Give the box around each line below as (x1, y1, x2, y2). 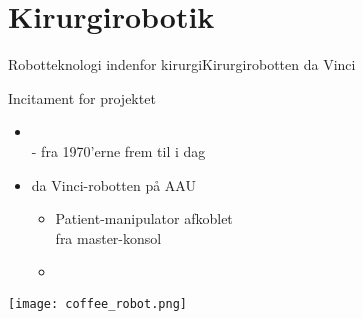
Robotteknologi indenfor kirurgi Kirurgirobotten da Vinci (8, 54, 356, 75)
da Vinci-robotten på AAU (31, 174, 196, 195)
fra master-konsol (55, 227, 162, 248)
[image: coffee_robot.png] (8, 296, 187, 311)
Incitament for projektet (8, 87, 156, 108)
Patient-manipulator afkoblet (55, 208, 233, 229)
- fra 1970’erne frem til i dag (31, 140, 206, 161)
